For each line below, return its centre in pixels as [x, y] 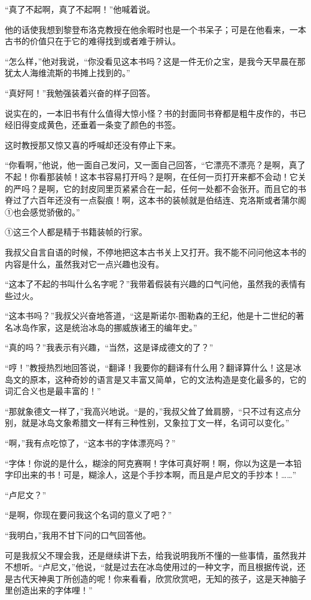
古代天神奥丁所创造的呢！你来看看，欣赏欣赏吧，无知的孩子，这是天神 [151, 578]
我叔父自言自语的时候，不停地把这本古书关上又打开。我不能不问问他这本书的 [155, 252]
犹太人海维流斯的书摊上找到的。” [68, 73]
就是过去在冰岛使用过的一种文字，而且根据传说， [201, 567]
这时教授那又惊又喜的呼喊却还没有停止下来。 [93, 144]
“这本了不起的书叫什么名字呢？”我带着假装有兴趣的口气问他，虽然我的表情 [151, 284]
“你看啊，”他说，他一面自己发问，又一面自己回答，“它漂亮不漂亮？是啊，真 [151, 165]
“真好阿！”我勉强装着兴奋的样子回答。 [80, 92]
